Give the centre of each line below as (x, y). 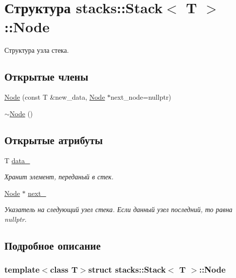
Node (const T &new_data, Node (55, 97)
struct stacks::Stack (127, 269)
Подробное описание (53, 245)
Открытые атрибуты (54, 139)
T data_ (17, 160)
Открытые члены (46, 76)
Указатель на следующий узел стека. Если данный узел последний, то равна (118, 209)
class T (64, 269)
